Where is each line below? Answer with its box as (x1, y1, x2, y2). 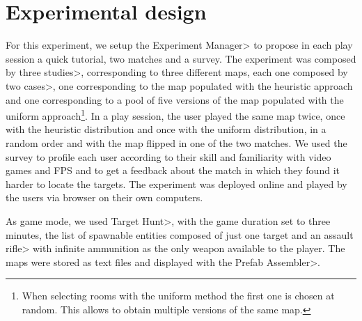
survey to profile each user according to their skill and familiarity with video (6, 149, 331, 164)
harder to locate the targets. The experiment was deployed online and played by (6, 176, 347, 191)
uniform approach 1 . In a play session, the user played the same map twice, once (6, 107, 345, 123)
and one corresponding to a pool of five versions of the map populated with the (6, 92, 344, 107)
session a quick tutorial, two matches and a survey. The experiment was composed (6, 51, 356, 65)
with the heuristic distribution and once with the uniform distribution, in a (6, 122, 326, 136)
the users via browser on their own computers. (6, 190, 203, 205)
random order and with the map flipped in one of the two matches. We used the (6, 135, 347, 150)
